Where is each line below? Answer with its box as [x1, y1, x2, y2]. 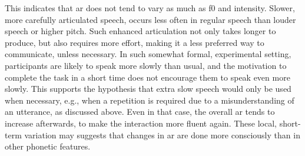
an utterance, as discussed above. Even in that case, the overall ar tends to [5, 105, 275, 118]
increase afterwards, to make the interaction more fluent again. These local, [5, 117, 277, 129]
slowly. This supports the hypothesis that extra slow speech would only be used [5, 82, 291, 95]
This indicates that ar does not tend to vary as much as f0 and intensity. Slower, [5, 2, 295, 14]
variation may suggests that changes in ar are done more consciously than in [24, 128, 300, 141]
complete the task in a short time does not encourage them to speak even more [5, 71, 290, 83]
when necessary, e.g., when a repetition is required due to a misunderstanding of [5, 94, 294, 106]
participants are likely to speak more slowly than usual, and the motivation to [5, 59, 287, 71]
